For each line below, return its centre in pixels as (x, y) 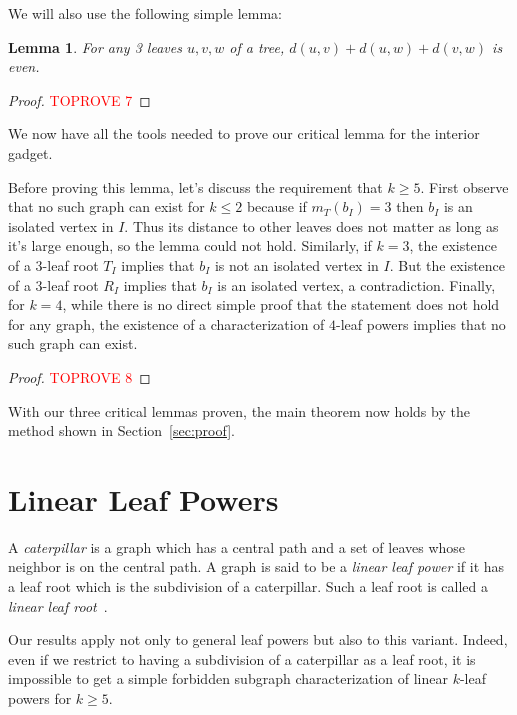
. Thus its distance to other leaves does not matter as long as (311, 225)
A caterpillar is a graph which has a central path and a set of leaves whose (237, 546)
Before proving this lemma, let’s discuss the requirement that (195, 186)
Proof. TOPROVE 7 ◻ (79, 99)
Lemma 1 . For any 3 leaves (95, 46)
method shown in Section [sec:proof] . (121, 430)
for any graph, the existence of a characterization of (166, 323)
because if (276, 206)
